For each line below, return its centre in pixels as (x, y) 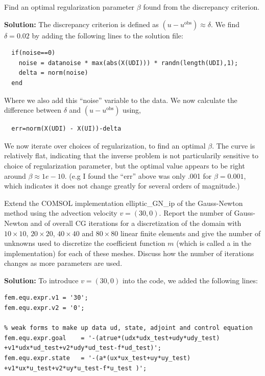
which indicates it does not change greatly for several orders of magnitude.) (122, 186)
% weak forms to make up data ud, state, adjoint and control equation (128, 328)
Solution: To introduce (41, 280)
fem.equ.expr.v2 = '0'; (44, 308)
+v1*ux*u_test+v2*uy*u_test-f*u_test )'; (76, 368)
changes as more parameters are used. (63, 263)
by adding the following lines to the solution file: (107, 35)
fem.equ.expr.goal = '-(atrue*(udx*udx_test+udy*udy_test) (112, 338)
